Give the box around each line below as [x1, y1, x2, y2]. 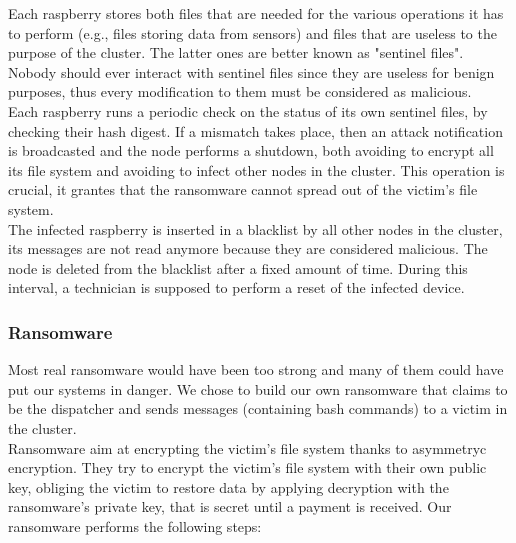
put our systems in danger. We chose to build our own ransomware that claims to [8, 378, 508, 399]
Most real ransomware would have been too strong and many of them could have [8, 359, 504, 380]
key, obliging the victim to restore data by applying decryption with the [8, 476, 449, 497]
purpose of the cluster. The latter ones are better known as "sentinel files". [8, 42, 464, 63]
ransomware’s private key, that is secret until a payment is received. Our [8, 496, 452, 517]
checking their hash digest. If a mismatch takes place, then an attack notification [8, 120, 503, 141]
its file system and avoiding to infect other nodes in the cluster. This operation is [8, 159, 505, 180]
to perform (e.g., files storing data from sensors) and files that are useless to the [8, 22, 497, 43]
